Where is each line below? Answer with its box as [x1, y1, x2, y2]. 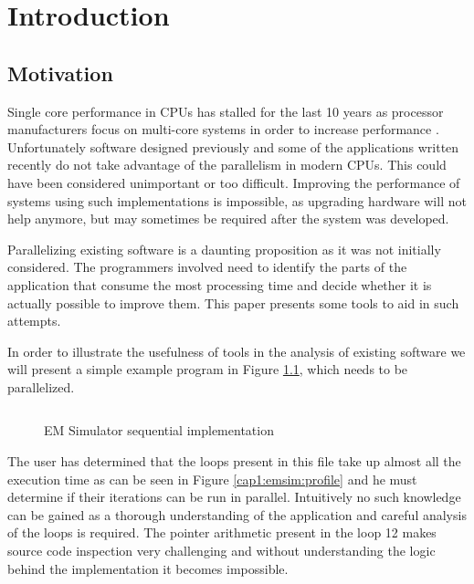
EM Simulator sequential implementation [44, 421, 274, 440]
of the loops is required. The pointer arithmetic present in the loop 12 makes [7, 523, 437, 542]
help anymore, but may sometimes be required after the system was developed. [7, 209, 449, 228]
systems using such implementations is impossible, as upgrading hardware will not [7, 191, 467, 210]
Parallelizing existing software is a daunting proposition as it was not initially [7, 239, 441, 258]
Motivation [7, 58, 113, 87]
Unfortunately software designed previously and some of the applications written [7, 137, 459, 156]
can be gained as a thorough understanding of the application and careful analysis [7, 505, 467, 524]
